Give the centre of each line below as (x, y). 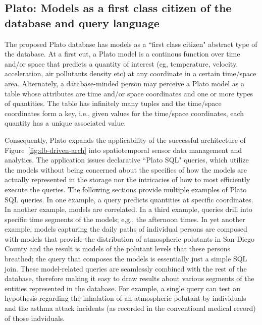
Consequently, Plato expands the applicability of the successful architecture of (125, 140)
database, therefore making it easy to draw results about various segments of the (129, 278)
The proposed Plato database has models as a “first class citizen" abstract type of (131, 44)
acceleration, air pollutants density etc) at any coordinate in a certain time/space (130, 73)
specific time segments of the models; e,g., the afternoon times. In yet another (125, 219)
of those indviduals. (35, 318)
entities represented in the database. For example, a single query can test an (122, 288)
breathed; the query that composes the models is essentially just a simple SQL (126, 259)
